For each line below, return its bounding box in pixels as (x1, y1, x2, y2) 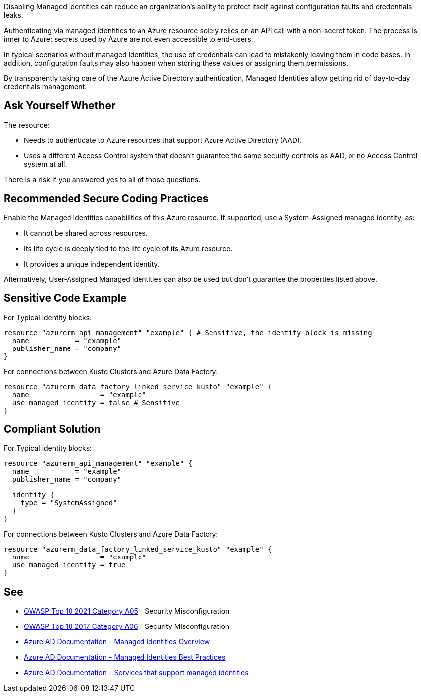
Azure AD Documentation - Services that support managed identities (24, 668, 249, 677)
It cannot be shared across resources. (24, 228, 148, 237)
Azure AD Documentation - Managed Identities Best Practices (24, 653, 226, 662)
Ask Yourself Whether (4, 99, 116, 112)
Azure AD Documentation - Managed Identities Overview (24, 637, 210, 646)
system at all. (24, 159, 67, 168)
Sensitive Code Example (4, 292, 127, 305)
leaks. (4, 11, 23, 19)
